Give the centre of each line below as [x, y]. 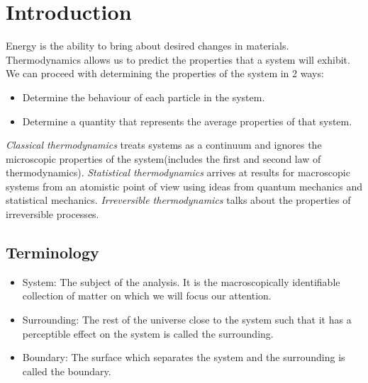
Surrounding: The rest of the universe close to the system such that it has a [187, 320]
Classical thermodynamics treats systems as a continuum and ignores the [164, 145]
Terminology [52, 252]
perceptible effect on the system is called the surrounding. [148, 333]
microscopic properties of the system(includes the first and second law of [163, 158]
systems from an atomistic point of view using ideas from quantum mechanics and [184, 186]
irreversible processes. [52, 214]
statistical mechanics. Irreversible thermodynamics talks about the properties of [178, 200]
